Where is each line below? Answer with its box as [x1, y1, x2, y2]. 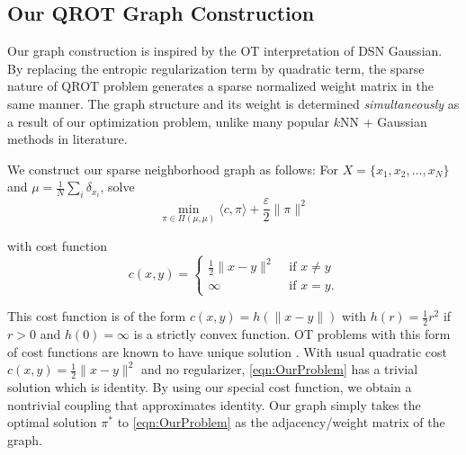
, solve [100, 177, 135, 196]
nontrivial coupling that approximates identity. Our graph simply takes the [7, 395, 421, 414]
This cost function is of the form [7, 307, 186, 326]
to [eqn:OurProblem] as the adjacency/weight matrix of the [117, 413, 445, 432]
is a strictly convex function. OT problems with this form [133, 325, 451, 343]
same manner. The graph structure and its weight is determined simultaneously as [7, 94, 460, 112]
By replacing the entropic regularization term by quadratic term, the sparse [7, 58, 425, 77]
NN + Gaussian [340, 112, 427, 130]
